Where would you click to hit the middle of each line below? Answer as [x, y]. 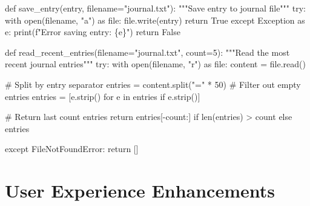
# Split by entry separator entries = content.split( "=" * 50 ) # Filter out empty [153, 84]
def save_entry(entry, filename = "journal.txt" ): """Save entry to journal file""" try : [155, 8]
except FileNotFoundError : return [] [72, 149]
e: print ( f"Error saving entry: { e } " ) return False [93, 32]
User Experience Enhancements [140, 191]
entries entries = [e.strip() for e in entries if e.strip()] [103, 96]
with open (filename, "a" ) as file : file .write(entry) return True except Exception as [155, 20]
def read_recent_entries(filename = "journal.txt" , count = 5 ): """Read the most [147, 52]
